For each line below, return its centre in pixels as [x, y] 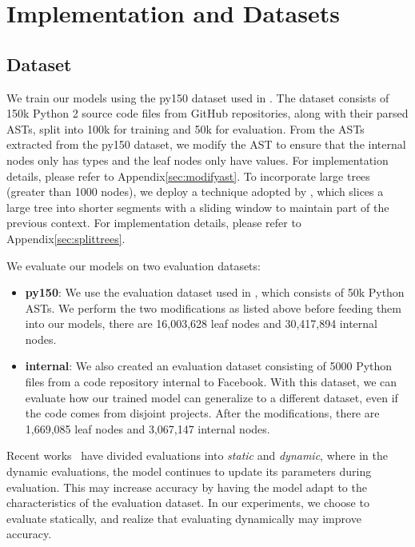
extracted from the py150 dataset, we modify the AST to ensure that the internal [206, 144]
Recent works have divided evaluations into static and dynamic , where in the [197, 455]
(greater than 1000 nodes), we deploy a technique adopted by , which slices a [195, 192]
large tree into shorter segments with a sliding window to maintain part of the [198, 207]
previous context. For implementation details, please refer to [154, 223]
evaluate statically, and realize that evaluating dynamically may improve [184, 518]
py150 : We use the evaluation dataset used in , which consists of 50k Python [215, 292]
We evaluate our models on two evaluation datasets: [134, 265]
